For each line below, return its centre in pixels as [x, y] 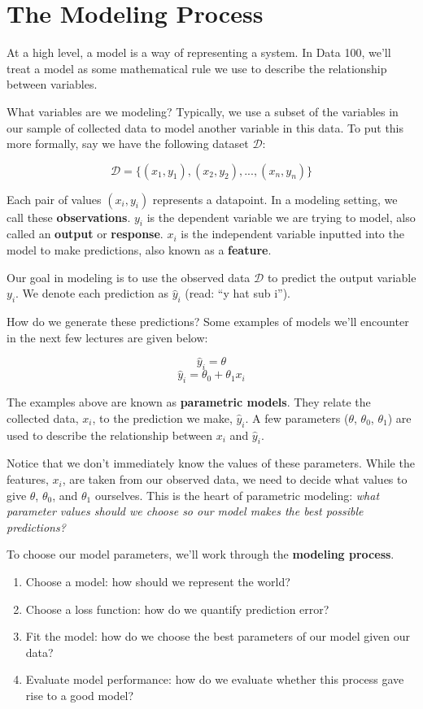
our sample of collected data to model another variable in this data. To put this [205, 127]
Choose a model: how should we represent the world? [158, 582]
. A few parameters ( [297, 418]
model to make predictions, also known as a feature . [139, 250]
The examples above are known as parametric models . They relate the [189, 402]
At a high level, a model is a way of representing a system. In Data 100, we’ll [199, 52]
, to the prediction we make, [162, 418]
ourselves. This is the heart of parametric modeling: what [237, 495]
